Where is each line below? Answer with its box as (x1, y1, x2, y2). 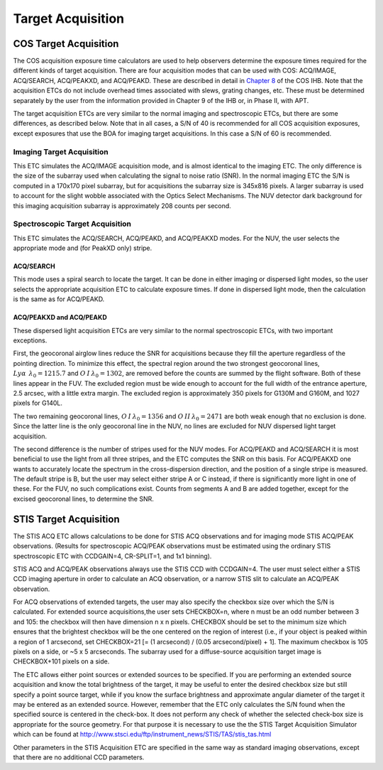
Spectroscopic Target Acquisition (13, 219, 131, 229)
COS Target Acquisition (13, 38, 119, 50)
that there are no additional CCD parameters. (13, 753, 145, 761)
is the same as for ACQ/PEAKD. (13, 295, 105, 303)
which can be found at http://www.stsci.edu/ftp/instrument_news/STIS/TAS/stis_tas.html (13, 730, 272, 739)
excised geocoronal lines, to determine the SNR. (13, 494, 154, 503)
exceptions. (13, 336, 48, 345)
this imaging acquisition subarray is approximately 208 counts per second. (13, 201, 232, 210)
